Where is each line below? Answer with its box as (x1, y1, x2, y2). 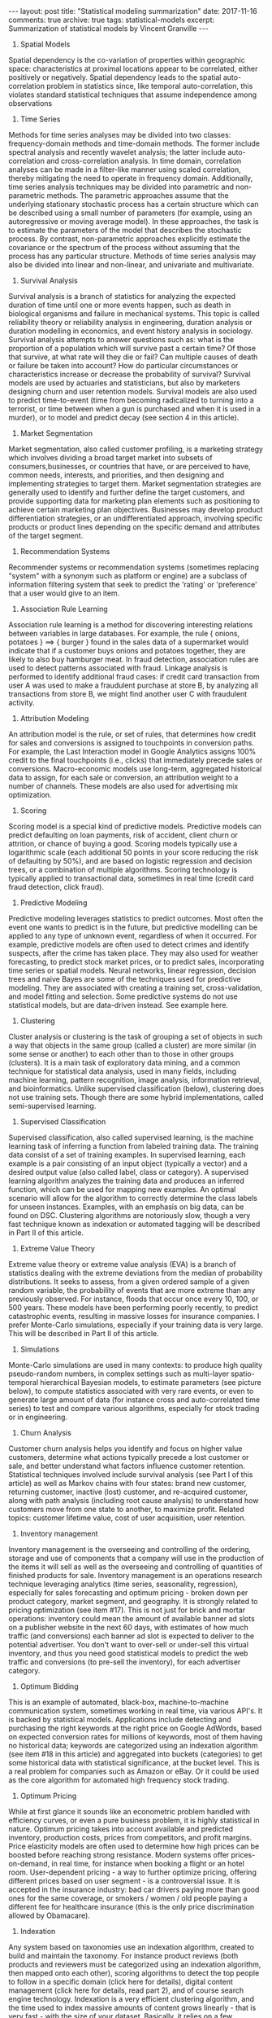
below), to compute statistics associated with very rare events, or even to (8, 1387, 254, 1396)
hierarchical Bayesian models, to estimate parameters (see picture (40, 1378, 261, 1387)
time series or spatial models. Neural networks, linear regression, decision (8, 965, 257, 975)
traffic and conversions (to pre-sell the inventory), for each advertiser (8, 1657, 241, 1667)
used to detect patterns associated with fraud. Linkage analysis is (8, 663, 229, 673)
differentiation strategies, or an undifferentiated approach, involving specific (8, 513, 263, 523)
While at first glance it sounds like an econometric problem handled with (8, 1807, 250, 1816)
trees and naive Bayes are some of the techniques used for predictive (8, 974, 241, 983)
